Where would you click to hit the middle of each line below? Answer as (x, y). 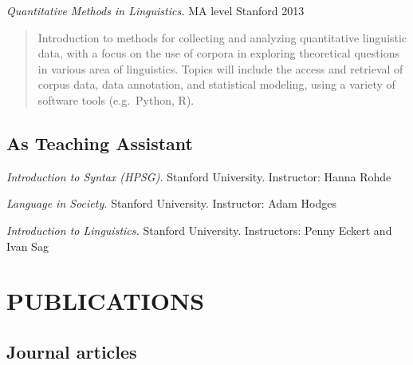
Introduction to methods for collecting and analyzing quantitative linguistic (222, 37)
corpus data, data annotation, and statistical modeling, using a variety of (216, 84)
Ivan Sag (28, 246)
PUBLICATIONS (106, 301)
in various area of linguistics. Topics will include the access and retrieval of (220, 68)
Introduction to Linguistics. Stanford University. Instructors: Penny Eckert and (199, 230)
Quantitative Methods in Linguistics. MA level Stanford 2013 (155, 10)
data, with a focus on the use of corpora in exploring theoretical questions (218, 53)
